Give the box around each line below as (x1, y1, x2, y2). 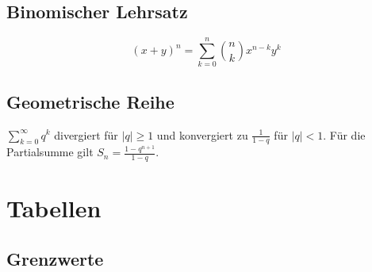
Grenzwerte (6, 246, 104, 270)
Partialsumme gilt (6, 144, 94, 160)
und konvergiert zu (156, 126, 248, 143)
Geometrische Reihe (6, 89, 174, 113)
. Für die (323, 126, 366, 143)
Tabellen (6, 192, 102, 224)
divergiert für (54, 126, 118, 143)
